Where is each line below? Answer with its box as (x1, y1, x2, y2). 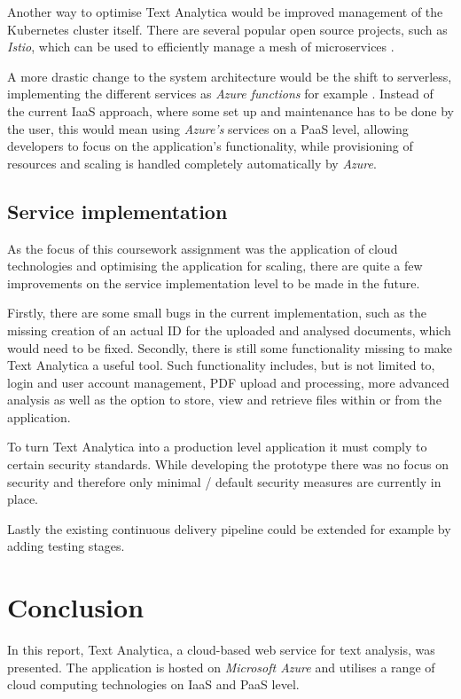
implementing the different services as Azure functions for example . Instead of (7, 84, 434, 103)
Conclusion (7, 589, 145, 625)
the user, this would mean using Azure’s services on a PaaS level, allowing (7, 119, 409, 137)
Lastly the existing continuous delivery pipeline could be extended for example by (7, 519, 451, 538)
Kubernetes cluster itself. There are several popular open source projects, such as (7, 20, 448, 38)
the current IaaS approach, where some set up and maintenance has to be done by (7, 101, 454, 120)
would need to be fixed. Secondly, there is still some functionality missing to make (7, 338, 453, 357)
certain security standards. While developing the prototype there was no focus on (7, 455, 449, 474)
